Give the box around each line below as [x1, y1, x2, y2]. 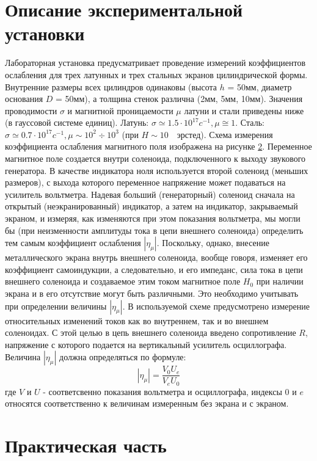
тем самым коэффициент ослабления [5, 236, 141, 249]
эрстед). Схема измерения [177, 128, 273, 140]
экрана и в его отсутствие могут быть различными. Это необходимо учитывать [5, 287, 299, 299]
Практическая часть [5, 433, 167, 458]
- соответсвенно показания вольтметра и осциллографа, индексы [43, 385, 282, 397]
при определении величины [5, 299, 107, 312]
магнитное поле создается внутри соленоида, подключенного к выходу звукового [5, 152, 306, 165]
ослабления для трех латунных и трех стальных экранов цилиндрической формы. [5, 68, 308, 81]
